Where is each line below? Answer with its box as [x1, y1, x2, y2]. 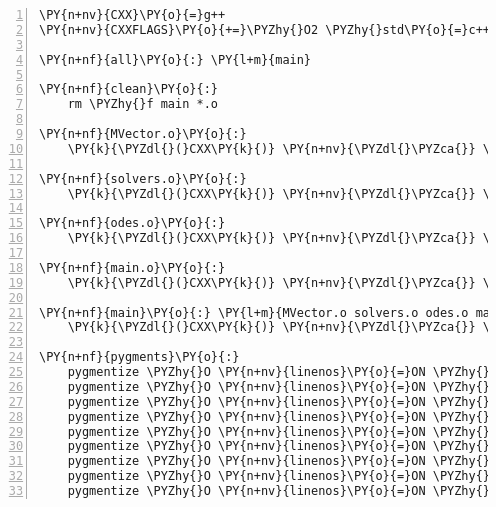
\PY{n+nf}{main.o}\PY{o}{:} [39, 260, 226, 275]
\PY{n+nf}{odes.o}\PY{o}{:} [39, 216, 226, 231]
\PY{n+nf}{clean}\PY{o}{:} [39, 82, 218, 97]
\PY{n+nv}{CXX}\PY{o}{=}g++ [39, 8, 226, 22]
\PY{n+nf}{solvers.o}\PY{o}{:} [39, 171, 247, 186]
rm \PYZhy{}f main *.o [67, 97, 218, 112]
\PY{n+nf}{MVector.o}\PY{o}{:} [39, 127, 247, 141]
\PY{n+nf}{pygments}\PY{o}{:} [39, 350, 240, 365]
